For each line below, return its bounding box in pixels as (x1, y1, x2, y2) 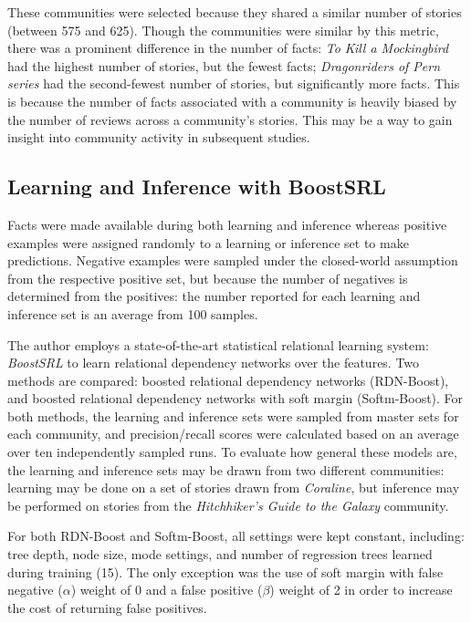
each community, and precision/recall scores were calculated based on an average (7, 424, 459, 443)
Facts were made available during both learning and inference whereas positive (7, 214, 447, 234)
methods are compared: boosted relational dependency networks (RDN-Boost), (7, 370, 449, 389)
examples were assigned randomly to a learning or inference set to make (7, 233, 409, 252)
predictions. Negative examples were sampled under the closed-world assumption (7, 251, 458, 270)
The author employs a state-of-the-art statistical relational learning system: (7, 335, 429, 354)
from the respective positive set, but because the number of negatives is (7, 268, 408, 287)
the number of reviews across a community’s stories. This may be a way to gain (7, 109, 453, 129)
